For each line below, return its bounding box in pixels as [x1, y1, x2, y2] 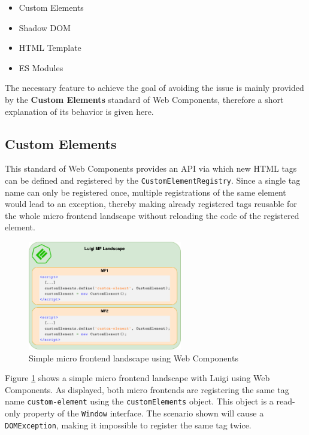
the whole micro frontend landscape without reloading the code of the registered [5, 209, 299, 221]
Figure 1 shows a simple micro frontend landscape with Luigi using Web [5, 372, 270, 384]
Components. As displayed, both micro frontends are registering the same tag [5, 383, 289, 396]
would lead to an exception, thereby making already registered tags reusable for [5, 197, 297, 210]
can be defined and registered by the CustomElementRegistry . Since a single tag [5, 174, 301, 186]
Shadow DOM [19, 21, 71, 34]
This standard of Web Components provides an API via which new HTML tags [5, 162, 297, 175]
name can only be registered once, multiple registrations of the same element [5, 185, 286, 198]
